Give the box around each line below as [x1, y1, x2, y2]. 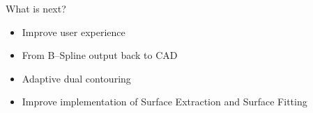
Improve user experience [22, 24, 125, 39]
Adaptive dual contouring [22, 71, 131, 85]
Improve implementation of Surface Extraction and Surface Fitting [22, 94, 307, 109]
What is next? [6, 1, 66, 15]
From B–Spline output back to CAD [22, 48, 178, 62]
